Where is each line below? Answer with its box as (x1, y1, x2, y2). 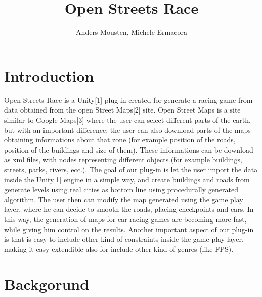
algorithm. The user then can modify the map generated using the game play (4, 194, 243, 204)
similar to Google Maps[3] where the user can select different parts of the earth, (4, 115, 251, 125)
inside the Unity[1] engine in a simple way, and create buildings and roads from (4, 174, 250, 184)
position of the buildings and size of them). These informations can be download (4, 144, 253, 155)
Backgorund (4, 273, 90, 294)
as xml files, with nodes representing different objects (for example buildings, (4, 154, 242, 165)
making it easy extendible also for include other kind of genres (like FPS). (4, 243, 234, 254)
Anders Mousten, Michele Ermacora (76, 27, 187, 38)
